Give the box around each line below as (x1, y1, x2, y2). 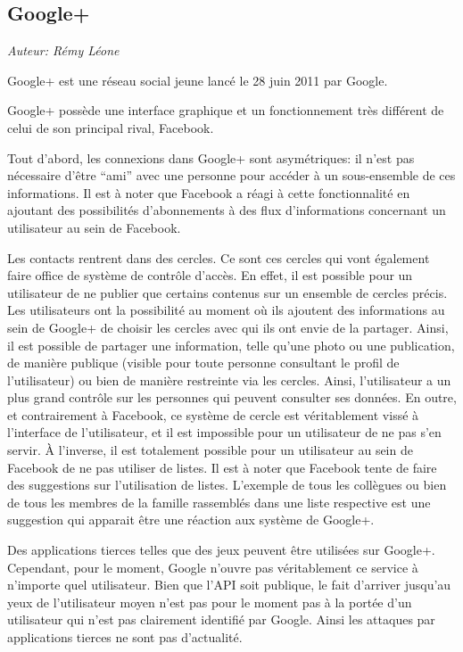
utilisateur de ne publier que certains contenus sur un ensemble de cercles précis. (7, 283, 448, 301)
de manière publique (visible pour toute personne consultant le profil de (7, 353, 400, 372)
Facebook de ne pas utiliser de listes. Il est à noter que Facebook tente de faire (7, 458, 437, 476)
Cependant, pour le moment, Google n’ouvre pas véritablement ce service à (7, 557, 418, 576)
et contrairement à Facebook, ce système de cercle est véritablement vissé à (7, 405, 419, 424)
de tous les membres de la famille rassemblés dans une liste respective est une (7, 492, 431, 511)
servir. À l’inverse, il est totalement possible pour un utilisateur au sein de (7, 441, 413, 459)
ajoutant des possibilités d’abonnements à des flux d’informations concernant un (7, 201, 446, 219)
